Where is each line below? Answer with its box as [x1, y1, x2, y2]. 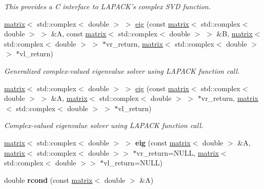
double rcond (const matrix [4, 174, 93, 185]
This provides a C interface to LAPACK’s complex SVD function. [4, 1, 211, 11]
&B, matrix [216, 28, 253, 39]
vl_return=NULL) [104, 157, 163, 168]
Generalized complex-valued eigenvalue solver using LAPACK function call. [4, 65, 240, 76]
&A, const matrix [51, 28, 107, 39]
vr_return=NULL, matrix [136, 147, 219, 158]
